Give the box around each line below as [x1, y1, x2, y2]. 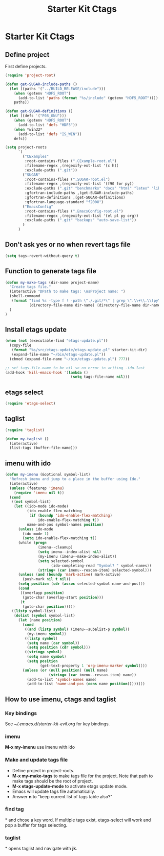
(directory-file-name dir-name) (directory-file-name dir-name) [29, 303, 163, 308]
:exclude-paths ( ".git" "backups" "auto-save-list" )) [24, 218, 137, 223]
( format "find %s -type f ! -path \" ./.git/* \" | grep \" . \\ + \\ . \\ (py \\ [11, 298, 163, 303]
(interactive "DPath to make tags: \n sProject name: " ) [9, 289, 125, 294]
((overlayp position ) [20, 590, 64, 595]
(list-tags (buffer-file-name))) [9, 446, 78, 451]
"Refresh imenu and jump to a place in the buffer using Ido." [9, 476, 141, 481]
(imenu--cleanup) [38, 545, 73, 550]
